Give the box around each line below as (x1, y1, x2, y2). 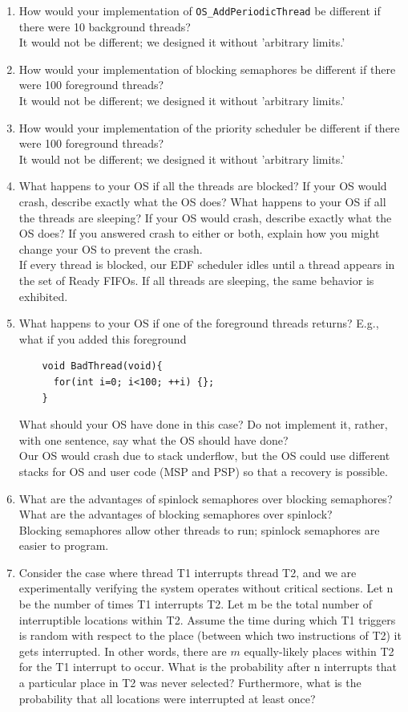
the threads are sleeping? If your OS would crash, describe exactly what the (18, 209, 392, 226)
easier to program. (18, 537, 109, 554)
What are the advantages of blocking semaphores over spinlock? (18, 506, 333, 523)
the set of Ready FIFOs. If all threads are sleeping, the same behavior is (18, 271, 374, 288)
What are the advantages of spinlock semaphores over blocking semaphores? (18, 490, 393, 507)
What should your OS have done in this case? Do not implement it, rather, (18, 416, 388, 433)
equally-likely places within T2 (244, 642, 394, 659)
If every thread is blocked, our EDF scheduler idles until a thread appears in (18, 256, 395, 273)
